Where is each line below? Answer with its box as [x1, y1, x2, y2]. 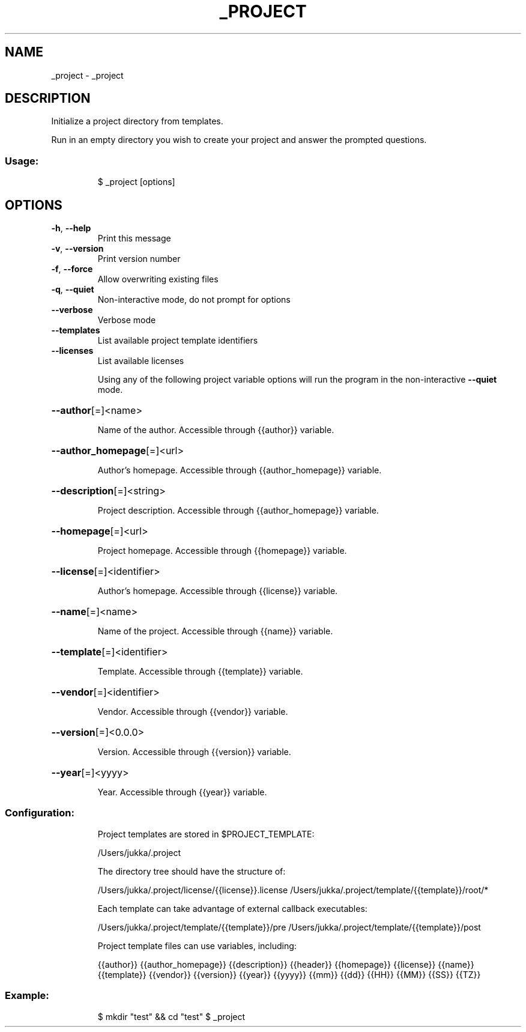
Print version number [97, 253, 181, 264]
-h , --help [51, 223, 91, 234]
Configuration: [5, 807, 74, 819]
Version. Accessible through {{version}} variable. [97, 747, 291, 757]
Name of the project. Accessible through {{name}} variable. [97, 626, 333, 637]
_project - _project [51, 70, 124, 80]
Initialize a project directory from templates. [51, 116, 223, 127]
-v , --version [51, 243, 104, 254]
